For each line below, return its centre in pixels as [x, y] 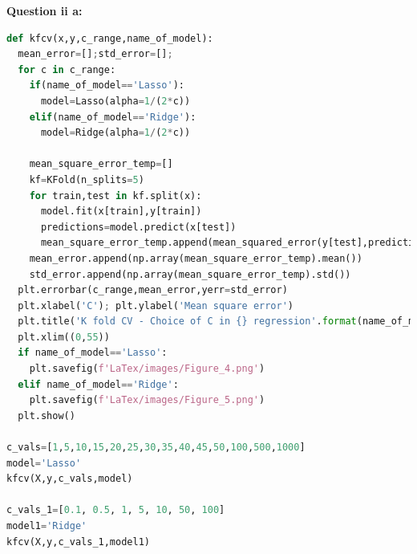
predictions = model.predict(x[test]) [138, 227]
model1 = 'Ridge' [47, 526]
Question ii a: [45, 10]
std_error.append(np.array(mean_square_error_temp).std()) [190, 274]
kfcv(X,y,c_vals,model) [70, 479]
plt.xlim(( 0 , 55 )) [64, 337]
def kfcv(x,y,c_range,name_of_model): [110, 38]
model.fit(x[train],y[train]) [121, 212]
